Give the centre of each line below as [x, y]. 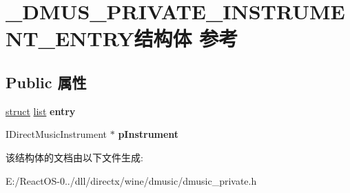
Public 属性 [46, 82]
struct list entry [41, 111]
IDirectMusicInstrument [56, 134]
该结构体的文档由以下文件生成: [74, 157]
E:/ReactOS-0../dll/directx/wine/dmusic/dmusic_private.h [131, 180]
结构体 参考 [186, 38]
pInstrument [148, 134]
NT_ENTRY [70, 38]
